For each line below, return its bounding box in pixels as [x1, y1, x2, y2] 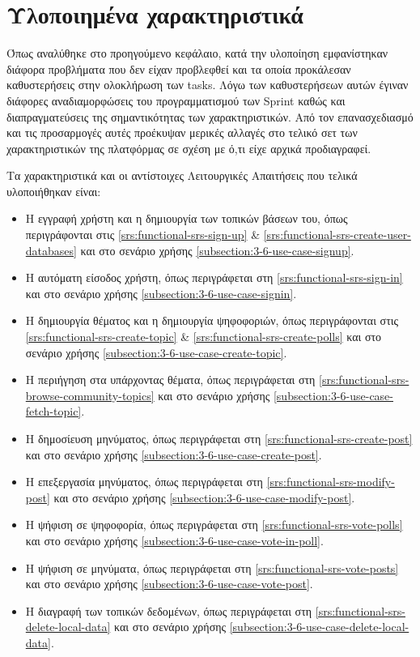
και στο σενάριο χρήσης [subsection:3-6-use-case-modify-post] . [53, 488, 355, 506]
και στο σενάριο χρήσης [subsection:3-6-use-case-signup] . [80, 241, 354, 258]
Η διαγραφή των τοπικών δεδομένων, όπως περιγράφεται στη [25, 602, 312, 619]
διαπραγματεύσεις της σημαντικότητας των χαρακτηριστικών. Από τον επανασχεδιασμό [6, 108, 414, 125]
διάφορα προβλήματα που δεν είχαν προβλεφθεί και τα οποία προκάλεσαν [6, 60, 351, 77]
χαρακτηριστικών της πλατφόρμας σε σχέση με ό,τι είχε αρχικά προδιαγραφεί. [6, 139, 371, 156]
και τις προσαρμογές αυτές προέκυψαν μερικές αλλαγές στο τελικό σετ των [6, 124, 358, 141]
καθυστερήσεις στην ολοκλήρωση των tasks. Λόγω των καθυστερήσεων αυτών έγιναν [6, 76, 409, 93]
